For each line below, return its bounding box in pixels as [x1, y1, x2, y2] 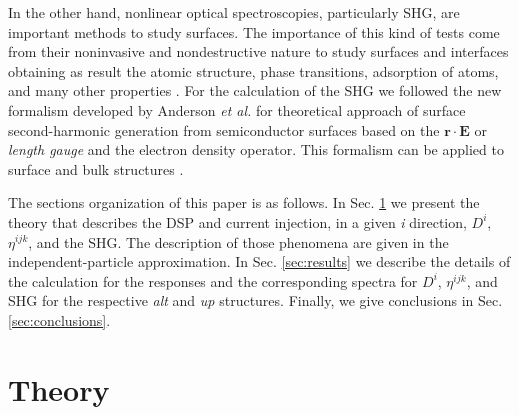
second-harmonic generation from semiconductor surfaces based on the [8, 119, 440, 140]
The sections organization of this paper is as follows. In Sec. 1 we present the [8, 192, 480, 213]
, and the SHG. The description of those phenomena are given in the [28, 231, 449, 252]
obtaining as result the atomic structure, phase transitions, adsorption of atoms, [8, 60, 499, 81]
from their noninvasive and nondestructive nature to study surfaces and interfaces [8, 41, 509, 62]
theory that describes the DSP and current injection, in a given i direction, [8, 211, 467, 232]
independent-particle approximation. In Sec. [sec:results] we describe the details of [8, 251, 511, 272]
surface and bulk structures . [8, 158, 184, 179]
